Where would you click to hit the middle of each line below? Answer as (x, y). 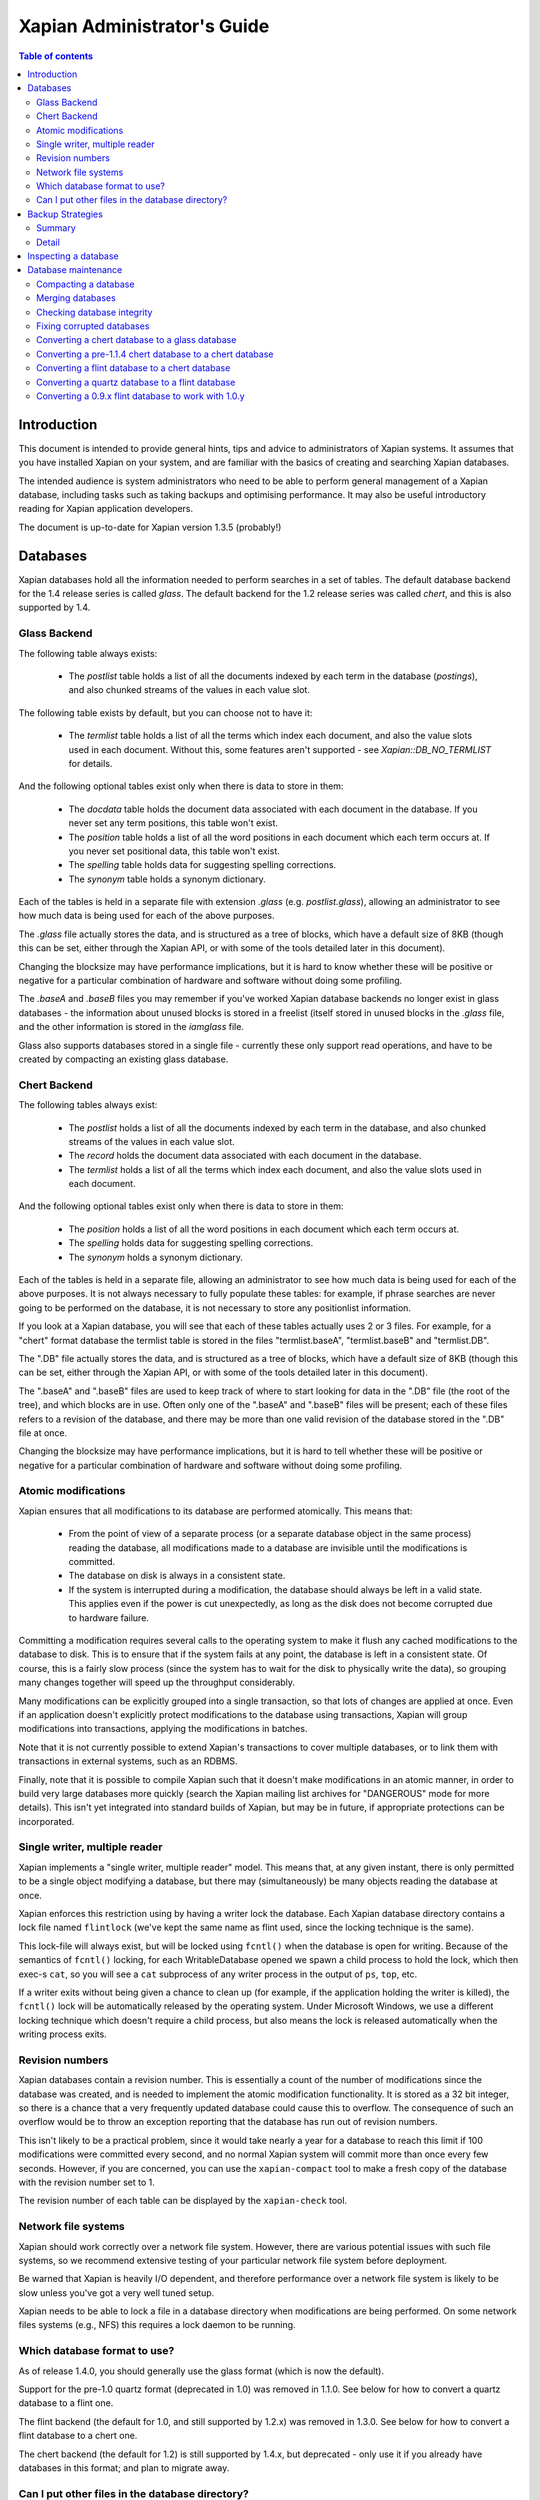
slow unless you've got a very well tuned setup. (116, 2292)
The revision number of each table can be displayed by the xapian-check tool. (183, 2201)
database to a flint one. (66, 2403)
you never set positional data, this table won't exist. (174, 851)
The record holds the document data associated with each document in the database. (245, 1156)
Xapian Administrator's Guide (144, 26)
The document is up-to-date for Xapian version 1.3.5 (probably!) (150, 527)
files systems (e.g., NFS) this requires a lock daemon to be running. (157, 2325)
